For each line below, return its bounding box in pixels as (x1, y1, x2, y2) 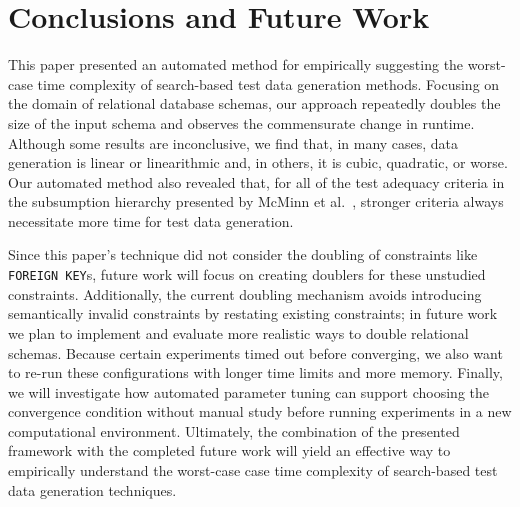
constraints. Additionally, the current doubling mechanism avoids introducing (8, 283, 482, 304)
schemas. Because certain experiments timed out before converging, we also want (8, 342, 503, 363)
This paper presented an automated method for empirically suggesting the (8, 54, 464, 75)
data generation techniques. (8, 479, 177, 500)
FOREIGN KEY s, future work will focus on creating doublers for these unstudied (8, 264, 486, 285)
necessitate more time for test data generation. (8, 210, 294, 231)
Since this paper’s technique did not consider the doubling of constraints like (8, 244, 478, 265)
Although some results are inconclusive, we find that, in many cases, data (8, 132, 459, 153)
